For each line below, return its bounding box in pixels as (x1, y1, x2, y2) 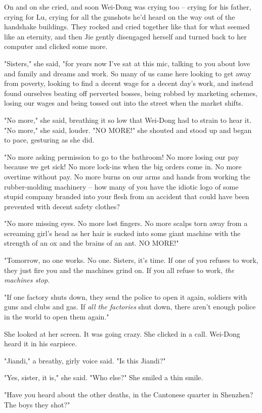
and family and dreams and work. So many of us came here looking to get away (4, 68, 251, 78)
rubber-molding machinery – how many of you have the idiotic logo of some (4, 181, 239, 192)
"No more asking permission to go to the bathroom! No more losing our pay (4, 151, 239, 162)
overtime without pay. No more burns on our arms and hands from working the (4, 171, 250, 181)
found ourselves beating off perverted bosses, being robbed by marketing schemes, (4, 87, 257, 98)
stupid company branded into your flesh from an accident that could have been (4, 191, 249, 202)
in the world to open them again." (4, 311, 109, 322)
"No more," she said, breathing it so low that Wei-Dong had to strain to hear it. (4, 114, 252, 125)
